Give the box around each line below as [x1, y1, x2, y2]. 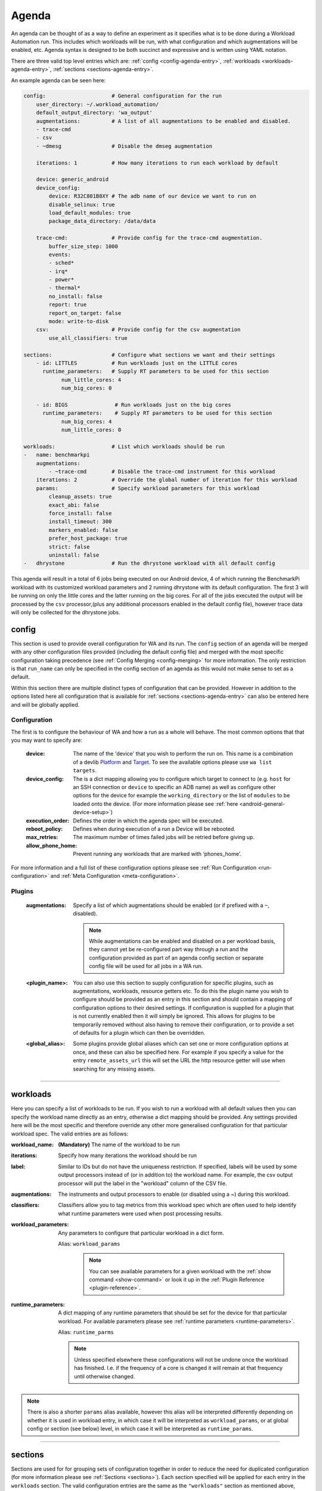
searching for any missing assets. [73, 1065, 156, 1072]
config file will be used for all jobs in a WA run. [89, 963, 203, 970]
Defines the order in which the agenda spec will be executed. [73, 817, 224, 824]
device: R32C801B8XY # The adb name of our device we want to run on [48, 193, 256, 200]
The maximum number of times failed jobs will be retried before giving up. [73, 834, 255, 841]
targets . [73, 767, 97, 774]
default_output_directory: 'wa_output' [36, 109, 153, 116]
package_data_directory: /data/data [48, 218, 156, 225]
